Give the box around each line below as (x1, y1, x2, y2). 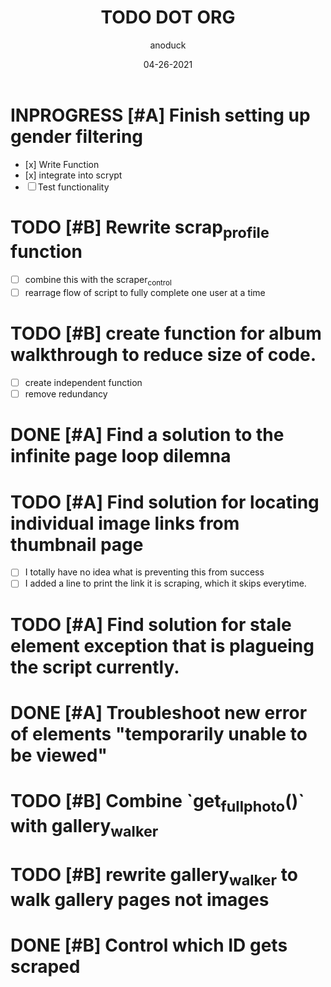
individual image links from (10, 512, 240, 535)
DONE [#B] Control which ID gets (10, 934, 288, 957)
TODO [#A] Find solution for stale (10, 613, 292, 636)
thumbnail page (10, 533, 144, 556)
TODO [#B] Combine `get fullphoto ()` (10, 789, 305, 816)
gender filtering (10, 125, 144, 148)
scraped (10, 956, 81, 978)
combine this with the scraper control (24, 274, 172, 288)
